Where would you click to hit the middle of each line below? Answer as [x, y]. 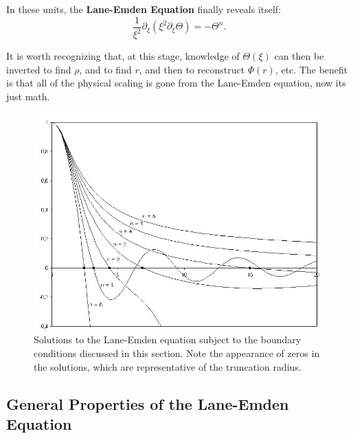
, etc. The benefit [311, 69]
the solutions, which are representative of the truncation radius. [168, 366]
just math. [28, 96]
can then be [299, 56]
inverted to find [39, 69]
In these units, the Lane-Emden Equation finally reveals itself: [144, 9]
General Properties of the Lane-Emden [148, 403]
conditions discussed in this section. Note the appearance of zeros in [177, 353]
